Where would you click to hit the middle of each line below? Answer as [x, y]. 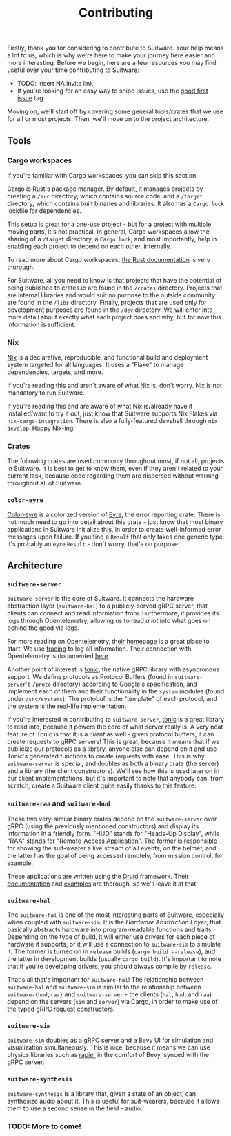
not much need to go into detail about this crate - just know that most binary [115, 522]
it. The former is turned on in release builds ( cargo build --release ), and [111, 951]
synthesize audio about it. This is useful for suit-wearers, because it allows [113, 1101]
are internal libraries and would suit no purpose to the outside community [111, 295]
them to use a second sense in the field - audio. [75, 1108]
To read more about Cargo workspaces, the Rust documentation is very [109, 259]
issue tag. [31, 98]
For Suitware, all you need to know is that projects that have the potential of [114, 280]
